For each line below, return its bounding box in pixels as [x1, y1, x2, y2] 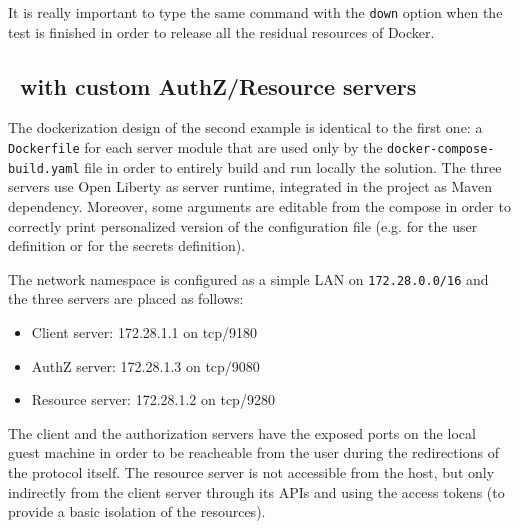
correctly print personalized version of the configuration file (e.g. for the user [8, 215, 478, 236]
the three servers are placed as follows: [8, 288, 244, 309]
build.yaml [8, 161, 80, 176]
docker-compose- [387, 142, 495, 157]
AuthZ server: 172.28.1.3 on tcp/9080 [31, 355, 260, 376]
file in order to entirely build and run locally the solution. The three [84, 156, 502, 177]
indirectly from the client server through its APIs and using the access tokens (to [8, 481, 505, 502]
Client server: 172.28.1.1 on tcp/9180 [31, 321, 258, 342]
